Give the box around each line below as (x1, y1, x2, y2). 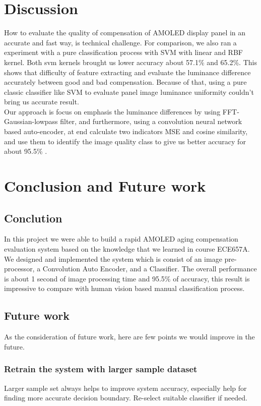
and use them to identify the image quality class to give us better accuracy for (4, 136, 246, 146)
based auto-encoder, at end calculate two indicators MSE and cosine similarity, (4, 126, 248, 137)
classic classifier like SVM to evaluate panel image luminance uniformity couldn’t (4, 86, 254, 97)
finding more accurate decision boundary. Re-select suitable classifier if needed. (4, 392, 247, 403)
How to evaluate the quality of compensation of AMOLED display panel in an (4, 27, 246, 38)
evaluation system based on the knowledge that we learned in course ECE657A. (4, 244, 250, 254)
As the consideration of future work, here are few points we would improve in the (4, 331, 255, 342)
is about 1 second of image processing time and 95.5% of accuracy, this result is (4, 273, 250, 283)
